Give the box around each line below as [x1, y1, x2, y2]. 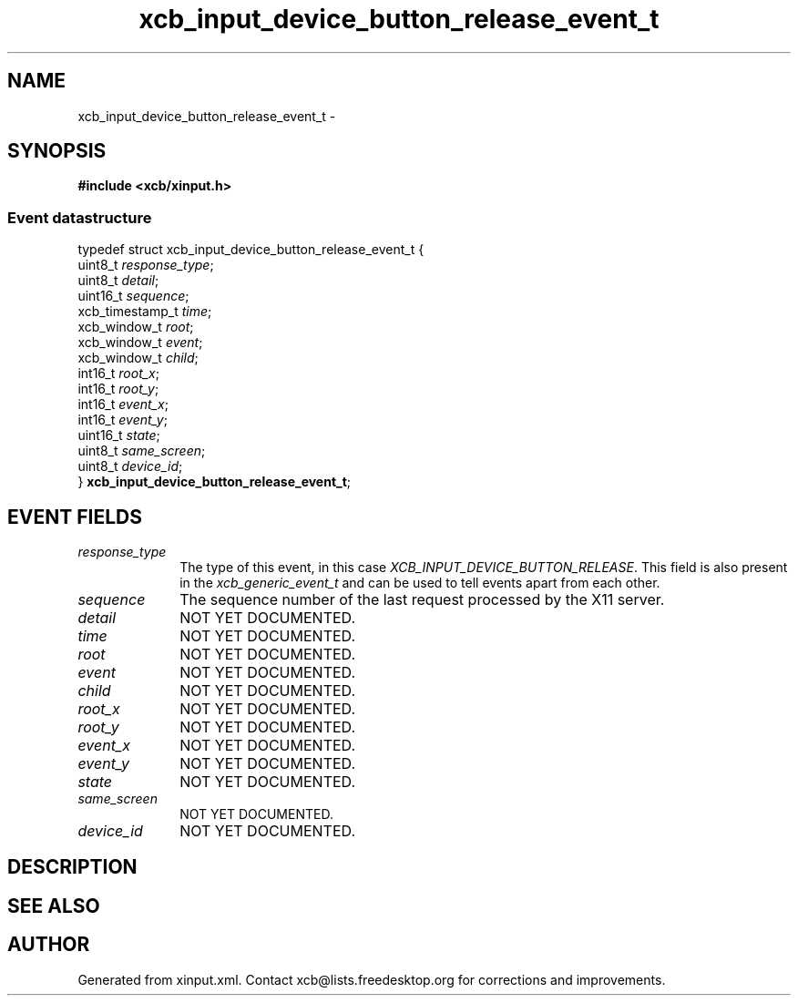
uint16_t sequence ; [77, 288, 189, 304]
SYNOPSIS [7, 139, 107, 163]
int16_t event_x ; [77, 396, 169, 413]
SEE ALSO [7, 894, 100, 917]
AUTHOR [7, 933, 90, 957]
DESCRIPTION [7, 855, 138, 879]
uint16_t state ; [77, 427, 160, 444]
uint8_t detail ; [77, 272, 159, 289]
